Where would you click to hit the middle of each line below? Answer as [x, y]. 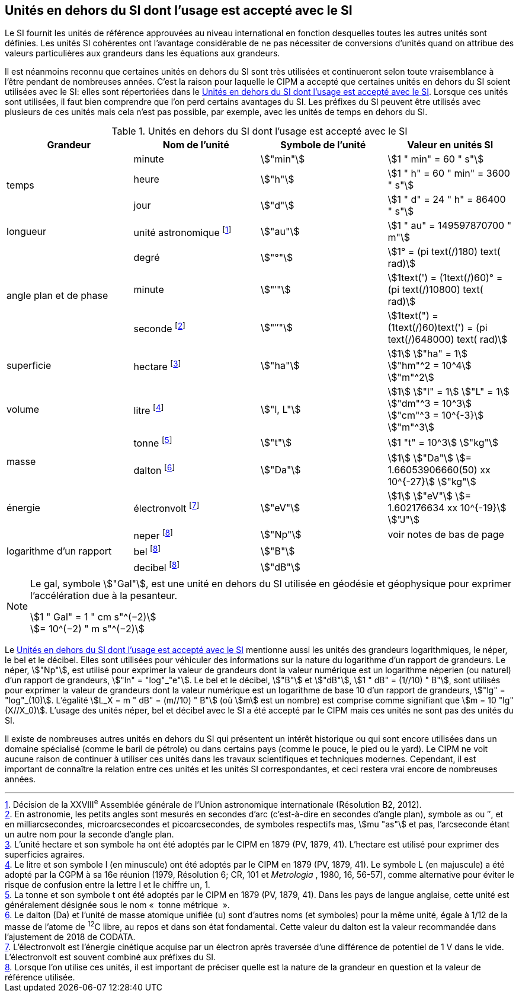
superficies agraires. [45, 855]
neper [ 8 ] [153, 535]
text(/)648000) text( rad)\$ [448, 340]
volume [23, 410]
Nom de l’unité [196, 145]
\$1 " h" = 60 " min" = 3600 [449, 173]
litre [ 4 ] [149, 410]
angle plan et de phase [57, 296]
